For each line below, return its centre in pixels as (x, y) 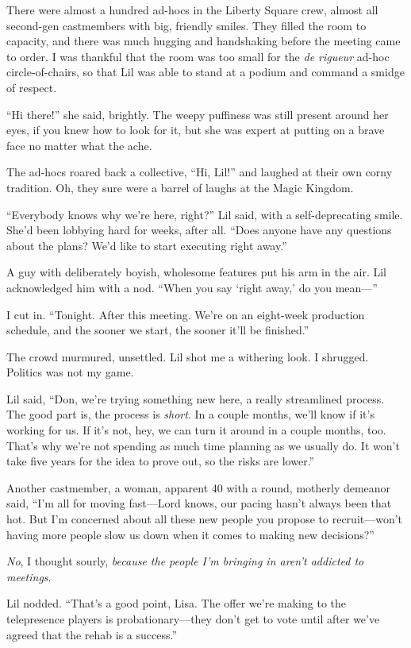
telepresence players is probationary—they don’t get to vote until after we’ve (193, 619)
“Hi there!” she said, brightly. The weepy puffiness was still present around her (198, 114)
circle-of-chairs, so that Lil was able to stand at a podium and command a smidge (205, 72)
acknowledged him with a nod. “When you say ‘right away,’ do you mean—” (192, 287)
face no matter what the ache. (79, 145)
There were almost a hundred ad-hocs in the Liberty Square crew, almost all (192, 10)
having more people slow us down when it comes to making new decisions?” (190, 534)
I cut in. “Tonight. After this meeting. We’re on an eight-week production (186, 314)
